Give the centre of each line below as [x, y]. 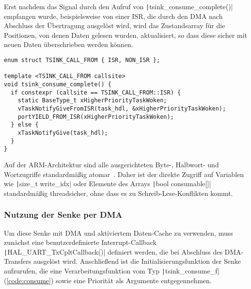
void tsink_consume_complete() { [58, 84]
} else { [25, 125]
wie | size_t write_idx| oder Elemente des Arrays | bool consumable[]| [108, 184]
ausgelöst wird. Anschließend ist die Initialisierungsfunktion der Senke [137, 261]
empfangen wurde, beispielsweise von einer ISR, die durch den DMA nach [113, 16]
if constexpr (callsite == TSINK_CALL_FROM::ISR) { [96, 92]
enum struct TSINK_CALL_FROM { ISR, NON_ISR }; [82, 60]
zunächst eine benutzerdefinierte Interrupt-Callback [80, 242]
